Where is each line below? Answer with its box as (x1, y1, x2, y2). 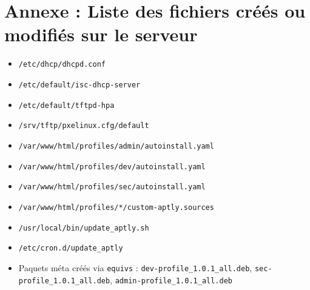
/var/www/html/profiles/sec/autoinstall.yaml (18, 183, 206, 192)
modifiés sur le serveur (4, 22, 198, 47)
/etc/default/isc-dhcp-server (18, 80, 141, 89)
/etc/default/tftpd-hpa (18, 101, 115, 110)
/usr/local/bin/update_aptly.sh (18, 223, 149, 232)
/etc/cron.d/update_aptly (18, 244, 123, 253)
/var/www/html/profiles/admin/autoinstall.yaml (18, 141, 214, 150)
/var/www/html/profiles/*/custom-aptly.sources (18, 203, 214, 212)
